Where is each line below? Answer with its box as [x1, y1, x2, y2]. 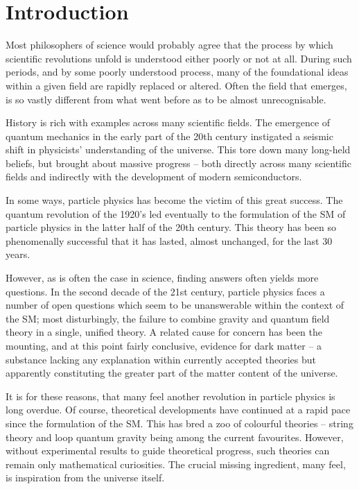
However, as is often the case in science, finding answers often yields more [6, 271, 319, 285]
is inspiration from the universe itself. [6, 470, 165, 485]
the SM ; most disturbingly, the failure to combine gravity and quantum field [6, 311, 330, 325]
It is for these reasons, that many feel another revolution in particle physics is [6, 388, 335, 403]
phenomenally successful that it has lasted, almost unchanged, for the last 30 [6, 233, 333, 248]
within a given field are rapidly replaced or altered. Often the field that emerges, [6, 78, 347, 92]
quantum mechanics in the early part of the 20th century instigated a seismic [6, 128, 333, 143]
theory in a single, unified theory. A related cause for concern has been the [6, 325, 322, 339]
